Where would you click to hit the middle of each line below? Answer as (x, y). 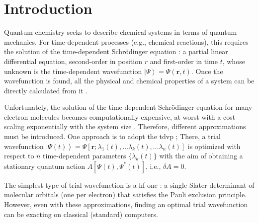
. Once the (207, 71)
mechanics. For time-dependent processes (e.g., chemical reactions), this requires (126, 41)
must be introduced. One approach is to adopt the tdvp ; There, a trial (112, 136)
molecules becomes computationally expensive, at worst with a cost (133, 116)
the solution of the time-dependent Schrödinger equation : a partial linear (116, 51)
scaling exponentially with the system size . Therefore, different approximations (125, 126)
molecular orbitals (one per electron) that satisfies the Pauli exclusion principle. (126, 194)
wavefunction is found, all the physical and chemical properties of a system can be (129, 81)
